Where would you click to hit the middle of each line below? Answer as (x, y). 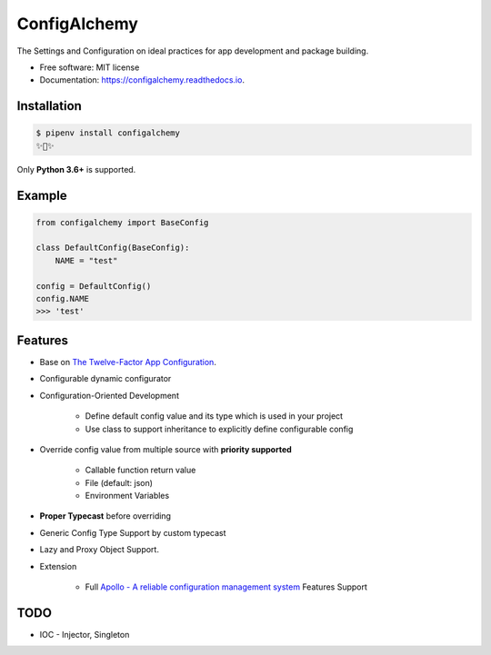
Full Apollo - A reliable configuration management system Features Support (226, 587)
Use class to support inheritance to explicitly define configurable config (219, 429)
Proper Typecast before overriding (105, 516)
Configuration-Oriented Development (109, 395)
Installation (49, 106)
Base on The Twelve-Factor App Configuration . (128, 362)
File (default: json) (119, 482)
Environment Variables (127, 496)
